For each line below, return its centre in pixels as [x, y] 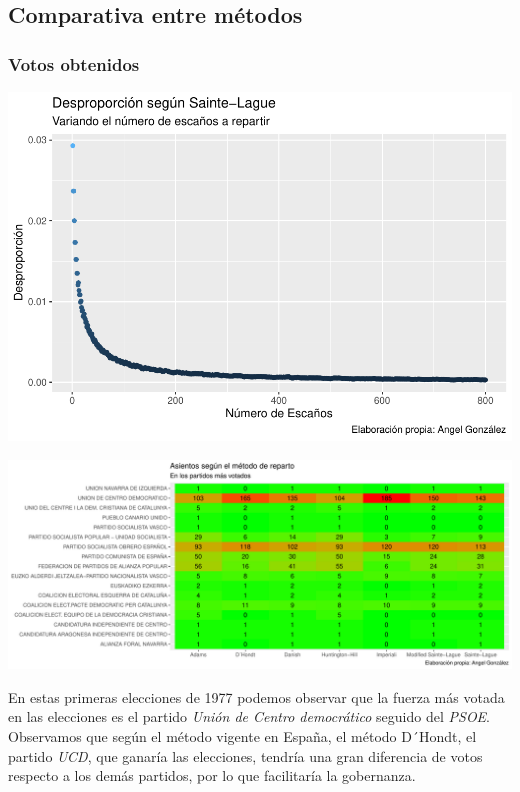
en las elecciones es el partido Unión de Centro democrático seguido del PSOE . [249, 716]
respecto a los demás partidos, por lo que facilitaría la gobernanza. [212, 775]
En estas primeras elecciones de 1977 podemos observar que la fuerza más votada [256, 696]
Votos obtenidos [74, 63]
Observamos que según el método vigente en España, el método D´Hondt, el [242, 735]
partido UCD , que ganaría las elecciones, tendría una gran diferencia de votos [245, 755]
